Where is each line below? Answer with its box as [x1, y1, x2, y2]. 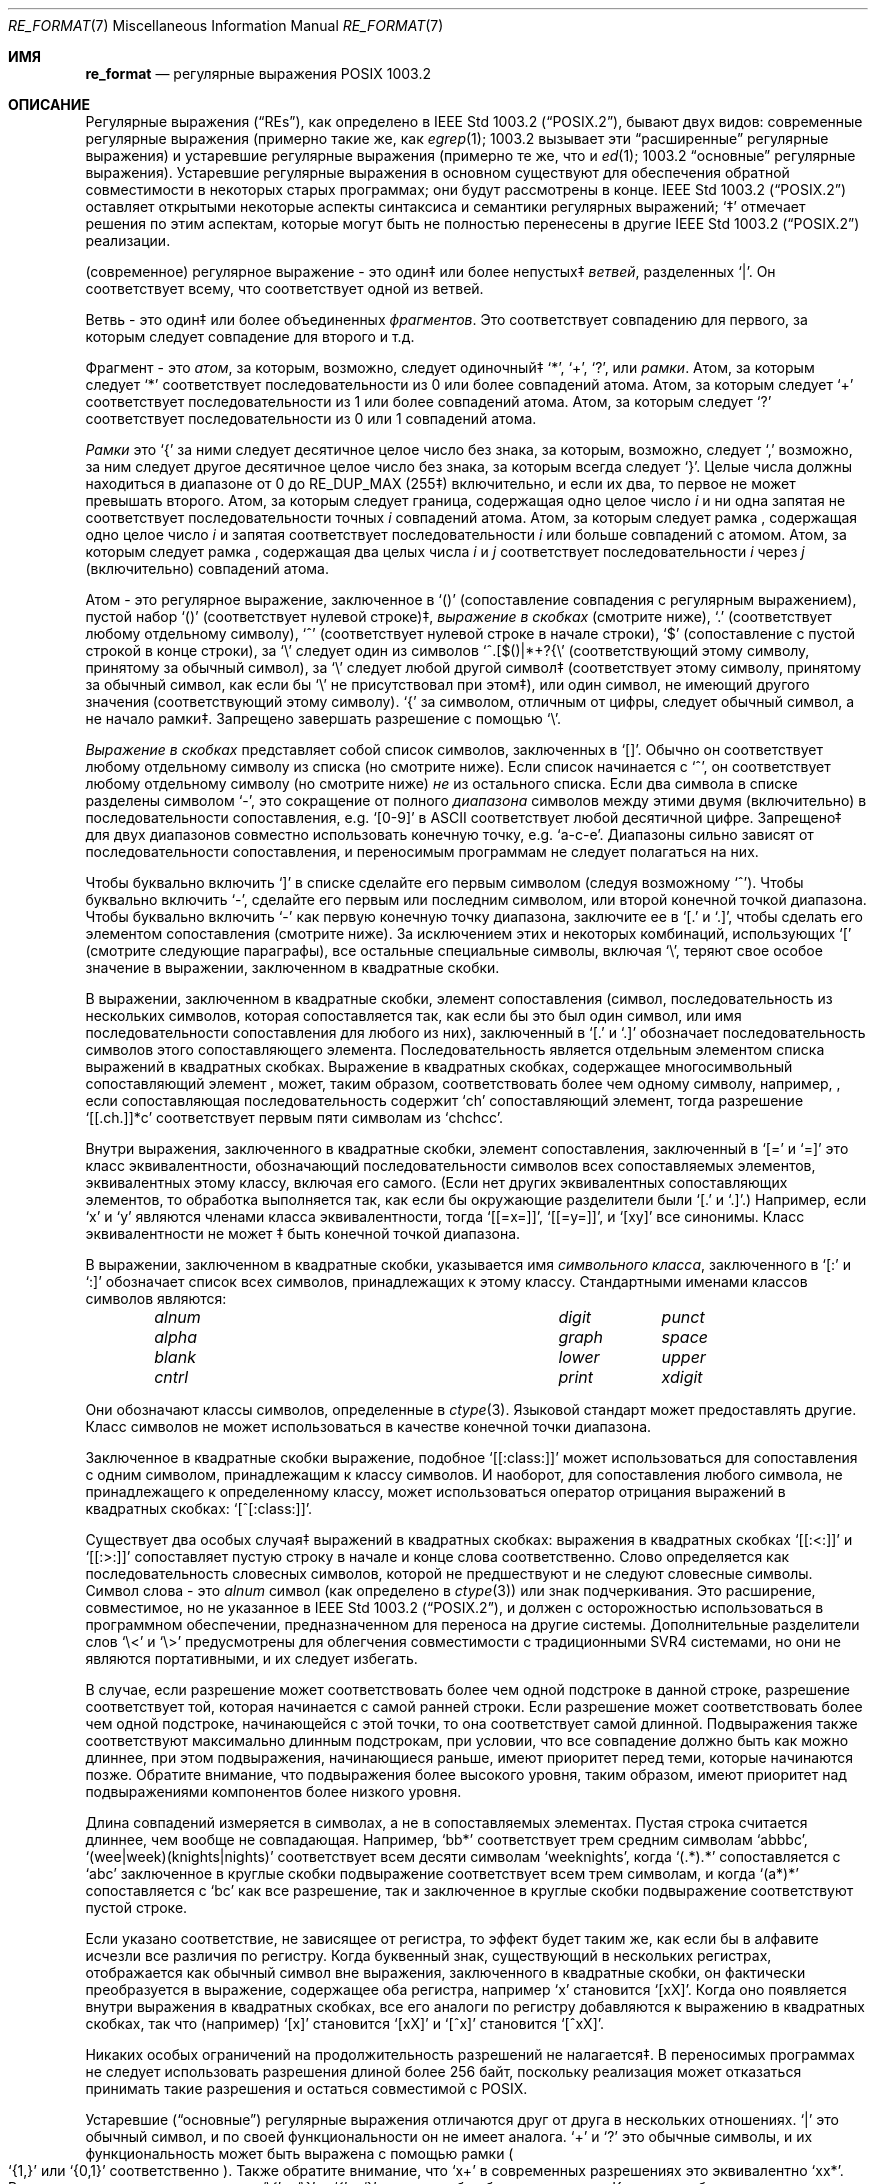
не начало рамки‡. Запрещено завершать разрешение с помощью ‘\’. [85, 710, 561, 727]
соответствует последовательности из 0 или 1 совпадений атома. [85, 410, 537, 427]
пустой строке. [85, 1899, 188, 1916]
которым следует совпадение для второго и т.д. [85, 328, 415, 345]
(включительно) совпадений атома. [85, 560, 329, 577]
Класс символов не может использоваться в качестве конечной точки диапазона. [85, 1418, 652, 1435]
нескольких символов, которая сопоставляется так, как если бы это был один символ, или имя [85, 1007, 742, 1024]
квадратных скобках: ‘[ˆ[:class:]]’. [85, 1500, 313, 1517]
